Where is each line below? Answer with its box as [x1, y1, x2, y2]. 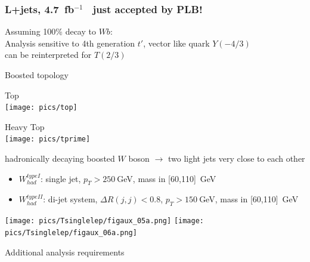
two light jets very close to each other [168, 152, 305, 165]
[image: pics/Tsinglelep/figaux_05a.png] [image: [5, 217, 204, 226]
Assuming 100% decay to [5, 25, 96, 38]
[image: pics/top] [5, 103, 77, 112]
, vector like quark [143, 36, 210, 49]
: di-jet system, [43, 193, 98, 205]
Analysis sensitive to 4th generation [5, 36, 135, 49]
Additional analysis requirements [5, 245, 125, 258]
